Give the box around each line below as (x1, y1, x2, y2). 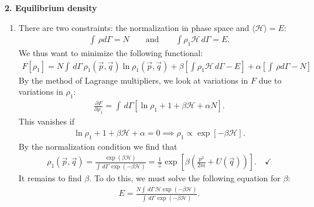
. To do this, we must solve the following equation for (89, 172, 281, 184)
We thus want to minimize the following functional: (18, 47, 203, 59)
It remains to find (18, 172, 82, 184)
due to (258, 74, 282, 86)
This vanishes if (18, 115, 74, 127)
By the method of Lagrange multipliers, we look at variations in (18, 74, 248, 86)
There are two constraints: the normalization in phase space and (18, 21, 250, 33)
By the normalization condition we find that (18, 140, 178, 152)
